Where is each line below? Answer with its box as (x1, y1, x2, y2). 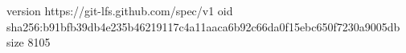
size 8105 (6, 34, 51, 51)
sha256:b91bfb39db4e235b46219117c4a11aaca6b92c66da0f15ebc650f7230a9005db (6, 18, 400, 35)
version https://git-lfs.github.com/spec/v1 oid (6, 2, 233, 18)
